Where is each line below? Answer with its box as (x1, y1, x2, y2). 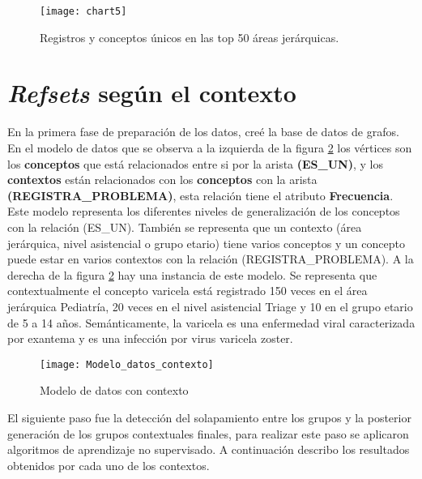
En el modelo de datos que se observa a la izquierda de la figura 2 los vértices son (7, 139, 412, 156)
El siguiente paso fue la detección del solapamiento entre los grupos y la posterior (7, 408, 411, 426)
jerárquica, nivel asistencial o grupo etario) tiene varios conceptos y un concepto (7, 234, 405, 251)
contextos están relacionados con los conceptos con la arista (7, 171, 318, 188)
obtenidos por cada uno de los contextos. (7, 456, 210, 473)
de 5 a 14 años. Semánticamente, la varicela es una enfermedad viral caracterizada (7, 314, 416, 331)
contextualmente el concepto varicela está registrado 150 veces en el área (7, 282, 368, 299)
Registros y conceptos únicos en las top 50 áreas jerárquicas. (40, 28, 339, 45)
